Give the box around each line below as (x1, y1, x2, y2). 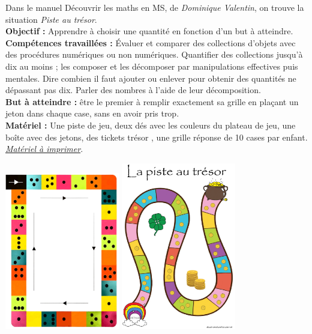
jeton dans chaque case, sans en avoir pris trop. (5, 107, 179, 120)
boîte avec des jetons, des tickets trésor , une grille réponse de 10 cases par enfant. (5, 130, 308, 143)
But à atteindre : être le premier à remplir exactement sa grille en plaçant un (5, 95, 299, 108)
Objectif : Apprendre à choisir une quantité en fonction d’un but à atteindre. (5, 25, 293, 37)
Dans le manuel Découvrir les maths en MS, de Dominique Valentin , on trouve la (5, 1, 304, 13)
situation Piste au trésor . (5, 13, 97, 25)
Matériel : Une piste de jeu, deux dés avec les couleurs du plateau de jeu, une (5, 118, 296, 131)
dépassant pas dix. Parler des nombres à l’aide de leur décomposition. (5, 83, 261, 96)
